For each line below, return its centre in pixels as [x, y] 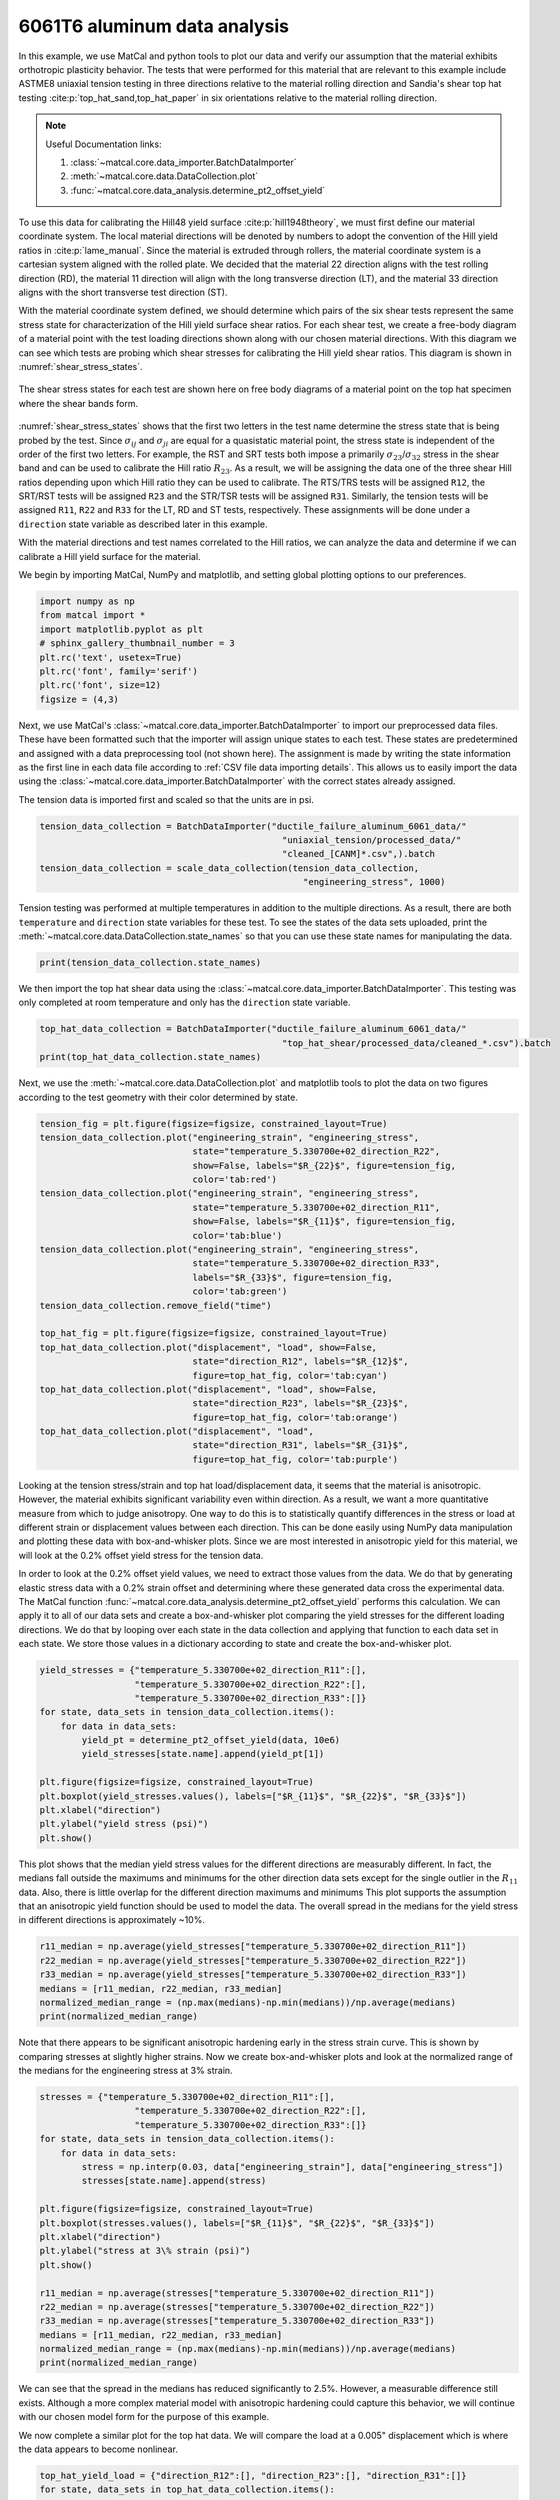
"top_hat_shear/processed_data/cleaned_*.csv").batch [416, 1043]
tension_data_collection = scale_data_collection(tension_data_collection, [229, 868]
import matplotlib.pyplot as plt [121, 629]
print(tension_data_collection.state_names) [150, 962]
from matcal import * [92, 615]
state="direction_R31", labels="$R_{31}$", [300, 1445]
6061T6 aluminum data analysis [154, 26]
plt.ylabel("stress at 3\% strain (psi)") [145, 2251]
